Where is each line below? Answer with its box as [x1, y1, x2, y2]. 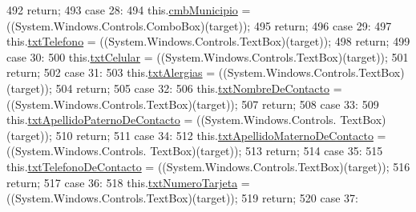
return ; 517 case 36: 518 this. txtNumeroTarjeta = [6, 174, 250, 190]
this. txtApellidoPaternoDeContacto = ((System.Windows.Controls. [6, 111, 337, 128]
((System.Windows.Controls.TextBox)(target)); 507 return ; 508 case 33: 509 [6, 95, 379, 112]
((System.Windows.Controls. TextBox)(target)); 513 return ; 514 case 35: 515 [6, 142, 383, 159]
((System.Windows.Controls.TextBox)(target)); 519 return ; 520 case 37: [6, 190, 358, 206]
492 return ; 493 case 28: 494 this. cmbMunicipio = [6, 2, 251, 18]
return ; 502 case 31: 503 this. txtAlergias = [6, 64, 216, 81]
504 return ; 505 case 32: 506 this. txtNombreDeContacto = [55, 79, 342, 96]
